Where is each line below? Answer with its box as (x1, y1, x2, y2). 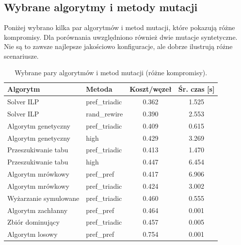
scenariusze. (4, 50, 39, 61)
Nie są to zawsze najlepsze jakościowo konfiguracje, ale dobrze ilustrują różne (4, 41, 233, 51)
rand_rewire (86, 108, 123, 118)
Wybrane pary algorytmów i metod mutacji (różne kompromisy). (15, 67, 208, 77)
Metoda (86, 84, 112, 94)
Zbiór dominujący (7, 217, 60, 227)
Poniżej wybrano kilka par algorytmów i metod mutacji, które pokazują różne (4, 22, 235, 33)
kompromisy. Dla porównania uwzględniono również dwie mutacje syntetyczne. (4, 32, 238, 42)
